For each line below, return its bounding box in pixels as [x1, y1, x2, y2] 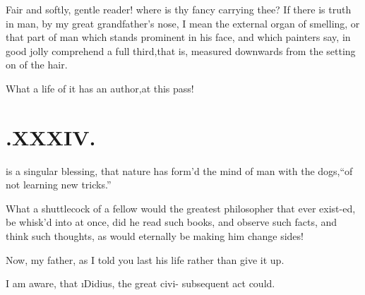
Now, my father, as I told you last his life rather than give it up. [6, 252, 285, 267]
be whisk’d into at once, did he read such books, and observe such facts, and [6, 215, 337, 229]
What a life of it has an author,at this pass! [6, 80, 194, 95]
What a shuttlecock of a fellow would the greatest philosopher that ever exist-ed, [6, 200, 356, 215]
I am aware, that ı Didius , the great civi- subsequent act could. [6, 276, 275, 291]
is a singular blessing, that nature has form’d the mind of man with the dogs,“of [6, 163, 353, 178]
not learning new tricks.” [6, 177, 112, 192]
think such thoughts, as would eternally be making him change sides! [6, 229, 304, 243]
